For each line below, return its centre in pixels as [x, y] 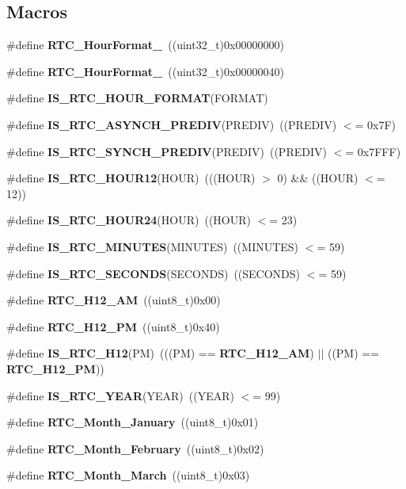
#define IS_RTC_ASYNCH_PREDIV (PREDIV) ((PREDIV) [172, 124]
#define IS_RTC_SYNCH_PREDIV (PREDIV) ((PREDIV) [167, 151]
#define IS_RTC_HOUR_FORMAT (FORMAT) [137, 98]
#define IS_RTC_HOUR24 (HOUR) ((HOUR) [129, 220]
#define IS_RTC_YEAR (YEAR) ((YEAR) [120, 395]
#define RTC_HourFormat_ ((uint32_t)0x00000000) [145, 45]
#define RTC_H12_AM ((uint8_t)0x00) [114, 300]
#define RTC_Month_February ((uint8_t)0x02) [135, 448]
